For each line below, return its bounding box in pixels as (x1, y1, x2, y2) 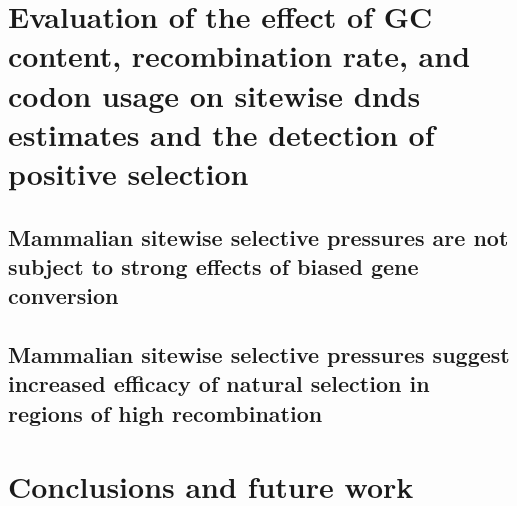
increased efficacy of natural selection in (8, 368, 430, 399)
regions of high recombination (8, 397, 323, 428)
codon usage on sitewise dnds (8, 74, 421, 115)
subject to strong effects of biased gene (8, 250, 419, 281)
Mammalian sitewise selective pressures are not (8, 221, 509, 252)
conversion (8, 280, 119, 311)
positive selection (8, 152, 249, 193)
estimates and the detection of (8, 113, 435, 154)
